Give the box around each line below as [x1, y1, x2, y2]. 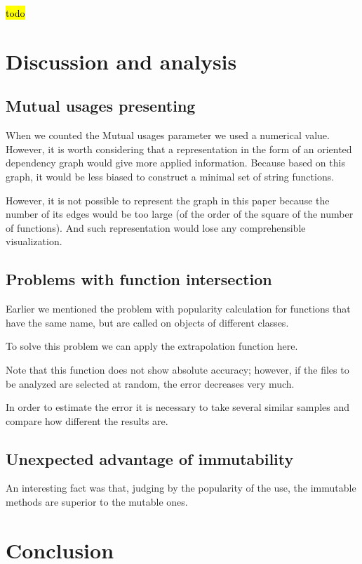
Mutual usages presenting [6, 95, 196, 117]
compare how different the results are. [6, 413, 168, 428]
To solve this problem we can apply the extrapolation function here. [6, 339, 298, 353]
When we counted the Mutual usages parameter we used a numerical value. [6, 128, 330, 143]
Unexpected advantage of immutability [6, 447, 294, 469]
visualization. [6, 234, 62, 249]
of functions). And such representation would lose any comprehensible [6, 220, 306, 235]
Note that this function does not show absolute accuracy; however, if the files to [6, 362, 349, 376]
